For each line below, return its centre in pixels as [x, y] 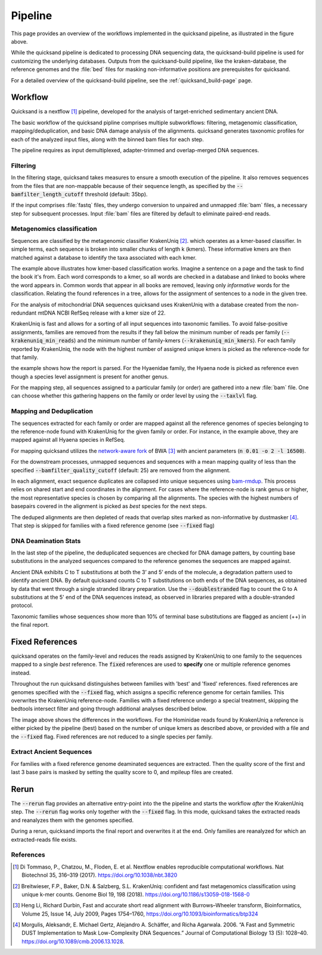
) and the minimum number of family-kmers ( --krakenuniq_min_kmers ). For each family [185, 341]
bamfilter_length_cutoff [47, 194]
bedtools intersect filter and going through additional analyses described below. [109, 709]
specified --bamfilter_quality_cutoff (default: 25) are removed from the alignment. [121, 470]
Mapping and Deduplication [52, 411]
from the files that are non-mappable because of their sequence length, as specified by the [123, 186]
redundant [24, 313]
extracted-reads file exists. [44, 839]
